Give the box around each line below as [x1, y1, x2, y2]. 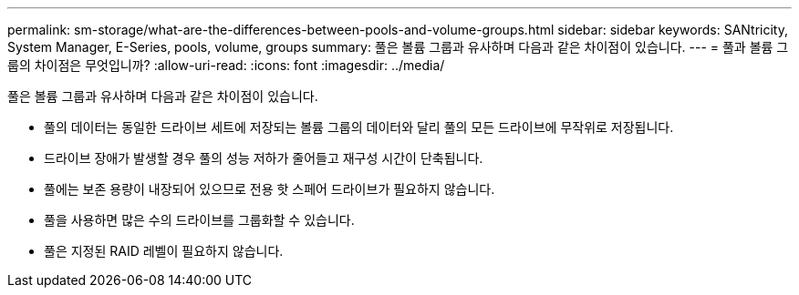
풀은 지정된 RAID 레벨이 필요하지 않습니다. [44, 243, 284, 259]
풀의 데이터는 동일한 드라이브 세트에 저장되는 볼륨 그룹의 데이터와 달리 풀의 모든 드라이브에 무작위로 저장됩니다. [44, 119, 674, 135]
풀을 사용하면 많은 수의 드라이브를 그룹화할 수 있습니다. [44, 212, 355, 228]
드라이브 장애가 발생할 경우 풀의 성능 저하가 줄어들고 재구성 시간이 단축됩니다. [44, 150, 483, 166]
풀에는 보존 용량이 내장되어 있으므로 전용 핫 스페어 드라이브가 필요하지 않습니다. [44, 181, 495, 197]
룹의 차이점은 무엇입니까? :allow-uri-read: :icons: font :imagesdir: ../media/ [7, 57, 445, 73]
